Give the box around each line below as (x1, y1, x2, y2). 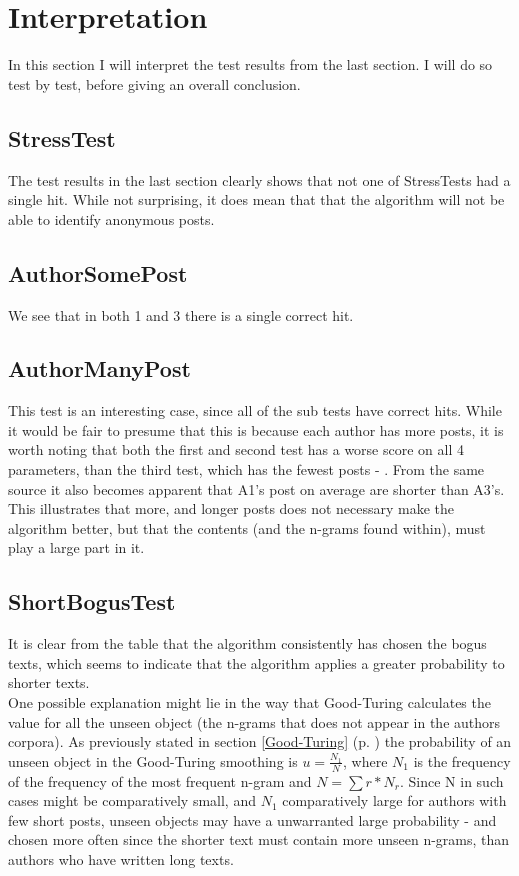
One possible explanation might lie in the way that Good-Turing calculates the (8, 692, 491, 713)
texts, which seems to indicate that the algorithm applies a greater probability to (8, 652, 505, 673)
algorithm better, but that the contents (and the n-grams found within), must (8, 517, 486, 538)
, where (343, 750, 388, 771)
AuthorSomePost (8, 257, 188, 288)
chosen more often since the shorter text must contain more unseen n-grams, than (8, 829, 510, 850)
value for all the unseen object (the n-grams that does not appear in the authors (8, 711, 501, 732)
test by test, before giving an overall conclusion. (8, 73, 301, 94)
